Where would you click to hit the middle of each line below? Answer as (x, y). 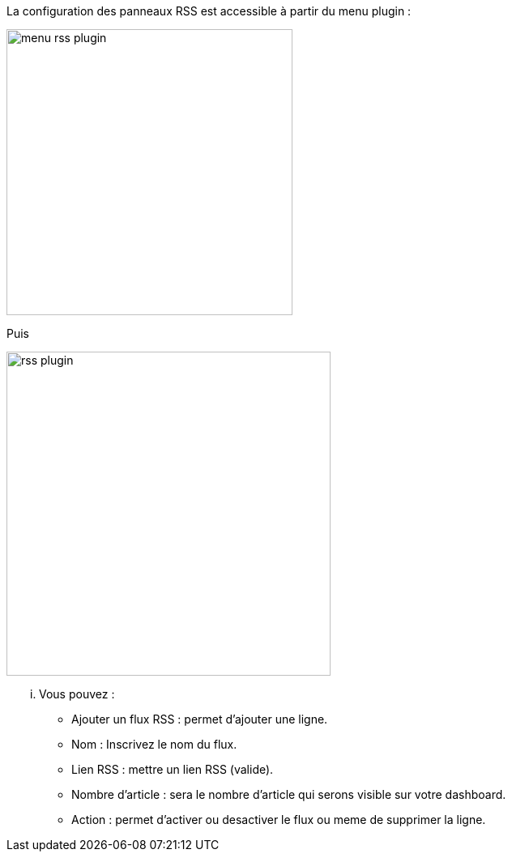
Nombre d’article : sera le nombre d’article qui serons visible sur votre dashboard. (289, 794)
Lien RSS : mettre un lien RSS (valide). (173, 769)
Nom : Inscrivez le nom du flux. (154, 744)
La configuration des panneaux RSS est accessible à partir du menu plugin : (209, 11)
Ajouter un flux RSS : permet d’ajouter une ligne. (200, 719)
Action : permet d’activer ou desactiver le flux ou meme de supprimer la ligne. (279, 820)
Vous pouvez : (77, 694)
